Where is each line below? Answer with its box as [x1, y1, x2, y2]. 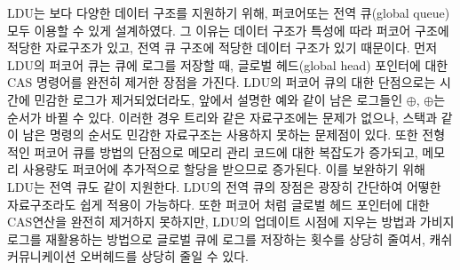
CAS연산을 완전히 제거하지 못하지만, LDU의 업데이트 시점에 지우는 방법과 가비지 [7, 212, 455, 231]
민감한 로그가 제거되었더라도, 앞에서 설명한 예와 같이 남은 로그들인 [34, 90, 403, 108]
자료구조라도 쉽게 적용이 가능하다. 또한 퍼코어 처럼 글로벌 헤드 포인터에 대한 [7, 195, 430, 213]
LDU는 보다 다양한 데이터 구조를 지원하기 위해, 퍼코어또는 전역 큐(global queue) [7, 4, 450, 21]
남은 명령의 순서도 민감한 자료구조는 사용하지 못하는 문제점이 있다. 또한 [22, 125, 418, 144]
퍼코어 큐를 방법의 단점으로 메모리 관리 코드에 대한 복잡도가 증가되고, [34, 142, 418, 161]
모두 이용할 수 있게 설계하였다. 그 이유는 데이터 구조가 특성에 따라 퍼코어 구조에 [7, 20, 449, 39]
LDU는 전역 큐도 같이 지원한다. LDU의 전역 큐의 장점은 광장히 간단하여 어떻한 [7, 177, 441, 195]
